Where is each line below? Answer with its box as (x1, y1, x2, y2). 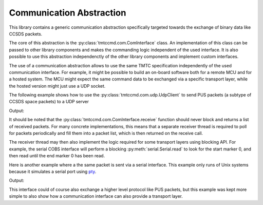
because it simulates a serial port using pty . (9, 168, 96, 174)
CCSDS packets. (9, 31, 42, 37)
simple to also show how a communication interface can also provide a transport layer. (9, 193, 183, 199)
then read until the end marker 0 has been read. (9, 153, 105, 159)
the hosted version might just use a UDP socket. (9, 83, 106, 89)
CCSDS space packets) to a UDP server (9, 99, 89, 105)
